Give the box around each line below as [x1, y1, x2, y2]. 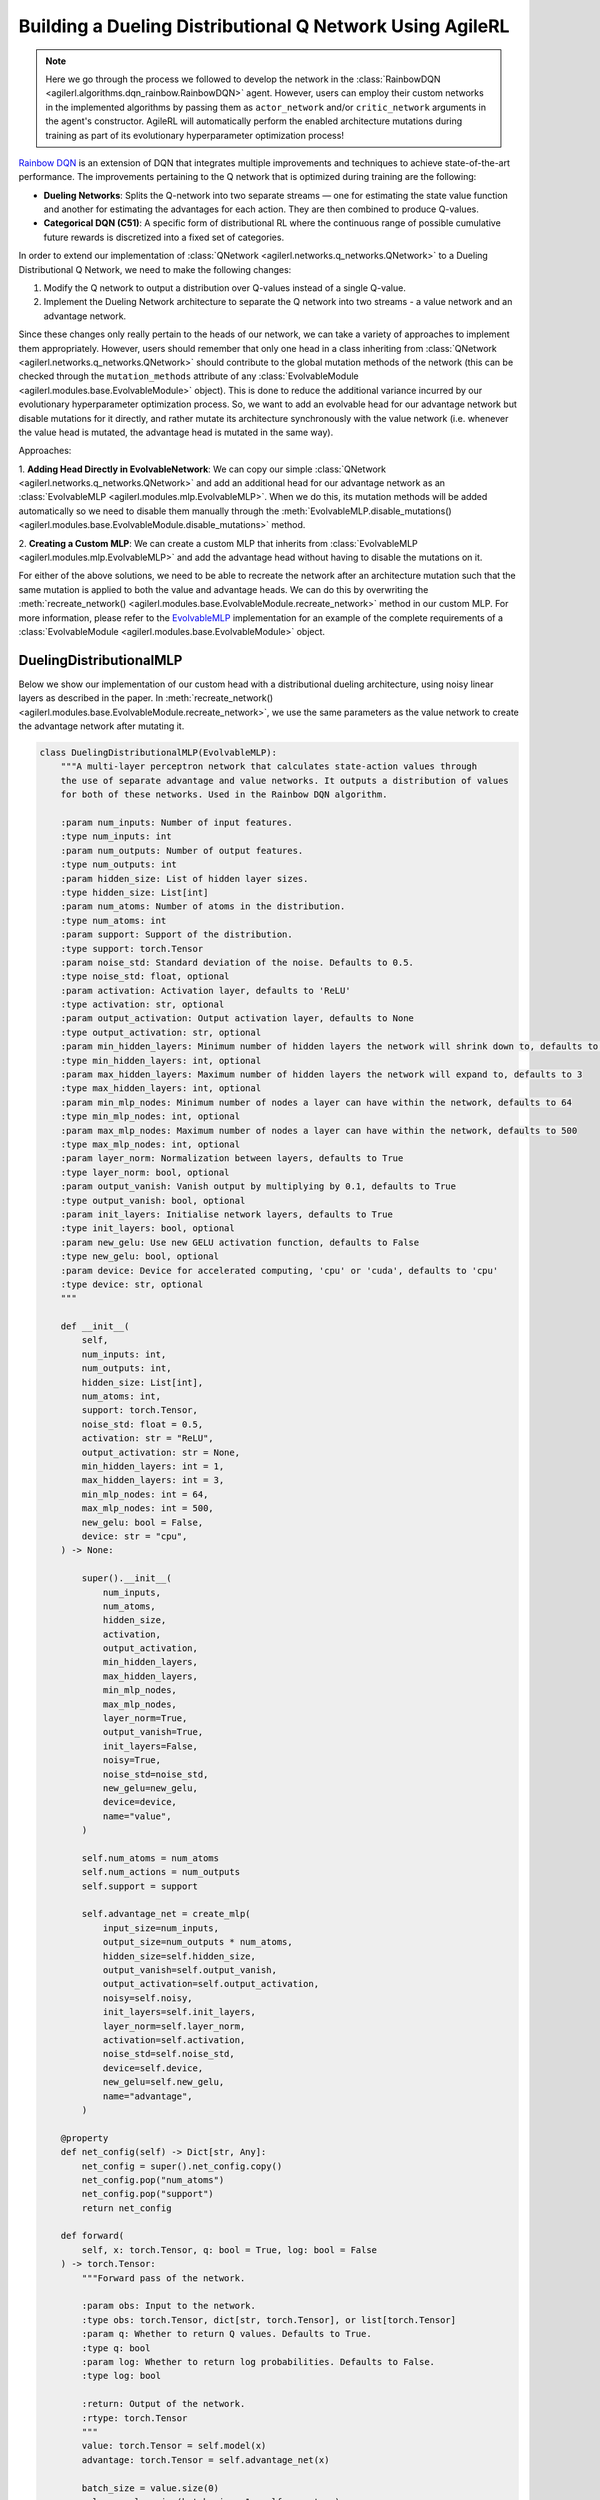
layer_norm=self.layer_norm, [102, 2020, 246, 2032]
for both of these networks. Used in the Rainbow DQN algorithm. [60, 789, 388, 800]
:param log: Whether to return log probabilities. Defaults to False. [81, 2356, 435, 2367]
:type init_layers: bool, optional [60, 1223, 235, 1234]
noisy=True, [102, 1755, 162, 1766]
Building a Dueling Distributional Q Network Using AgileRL [18, 15, 510, 37]
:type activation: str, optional [60, 999, 225, 1010]
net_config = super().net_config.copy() [81, 2160, 283, 2172]
